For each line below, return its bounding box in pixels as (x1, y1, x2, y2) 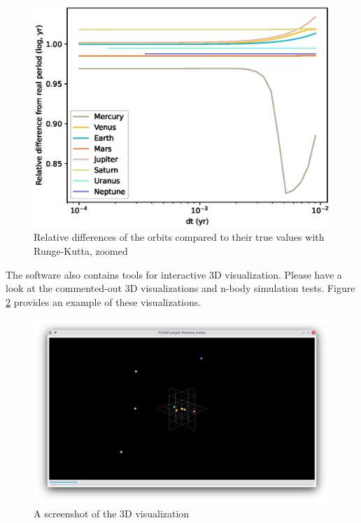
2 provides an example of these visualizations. (6, 294, 201, 309)
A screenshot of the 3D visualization (34, 506, 190, 521)
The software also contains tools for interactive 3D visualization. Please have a (6, 267, 342, 281)
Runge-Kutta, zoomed (34, 243, 128, 258)
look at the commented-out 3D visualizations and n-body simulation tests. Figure (6, 281, 355, 295)
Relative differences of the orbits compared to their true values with (34, 230, 325, 244)
